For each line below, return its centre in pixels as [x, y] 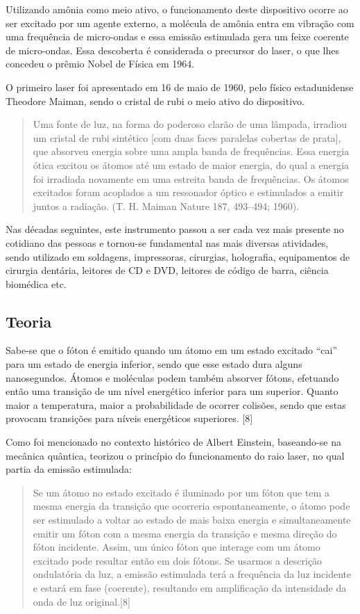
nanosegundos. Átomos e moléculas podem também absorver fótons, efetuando [172, 377]
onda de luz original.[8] [82, 601]
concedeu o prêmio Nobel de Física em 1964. [100, 64]
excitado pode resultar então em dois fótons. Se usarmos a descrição [178, 560]
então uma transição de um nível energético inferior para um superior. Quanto [172, 391]
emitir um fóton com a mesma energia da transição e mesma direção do [185, 533]
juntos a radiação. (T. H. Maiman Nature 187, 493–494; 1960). [166, 205]
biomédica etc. [36, 283]
